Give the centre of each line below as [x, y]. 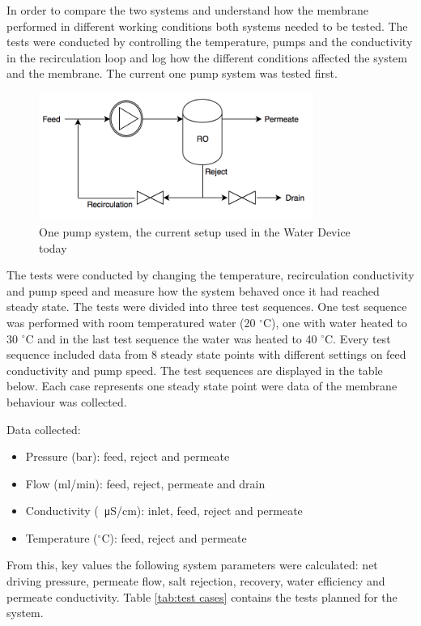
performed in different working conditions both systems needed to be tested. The [207, 26]
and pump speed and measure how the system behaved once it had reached [193, 290]
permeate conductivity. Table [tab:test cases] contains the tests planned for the [202, 596]
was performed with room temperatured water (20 [131, 322]
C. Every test [358, 338]
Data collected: [44, 429]
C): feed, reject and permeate [174, 537]
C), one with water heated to [335, 322]
